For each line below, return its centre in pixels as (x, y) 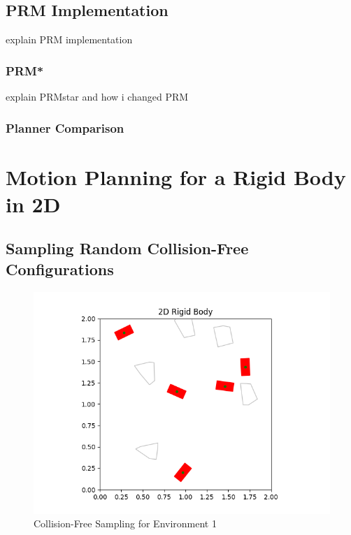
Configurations (60, 269)
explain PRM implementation (69, 39)
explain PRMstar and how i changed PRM (97, 97)
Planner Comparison (65, 127)
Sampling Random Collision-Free (127, 248)
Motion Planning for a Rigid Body (176, 176)
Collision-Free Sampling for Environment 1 (125, 523)
